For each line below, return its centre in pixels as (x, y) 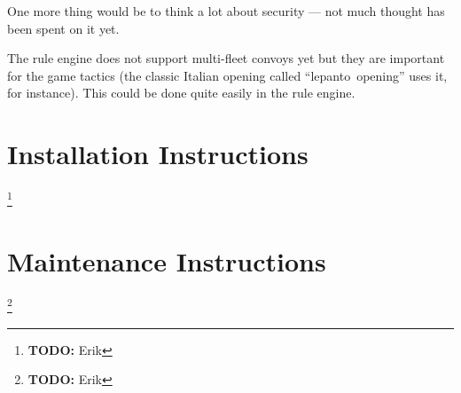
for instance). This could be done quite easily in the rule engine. (181, 93)
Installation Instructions (158, 154)
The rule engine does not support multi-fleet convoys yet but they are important (226, 58)
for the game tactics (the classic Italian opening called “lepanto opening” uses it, (227, 75)
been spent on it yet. (63, 28)
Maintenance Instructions (167, 260)
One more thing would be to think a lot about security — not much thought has (226, 11)
